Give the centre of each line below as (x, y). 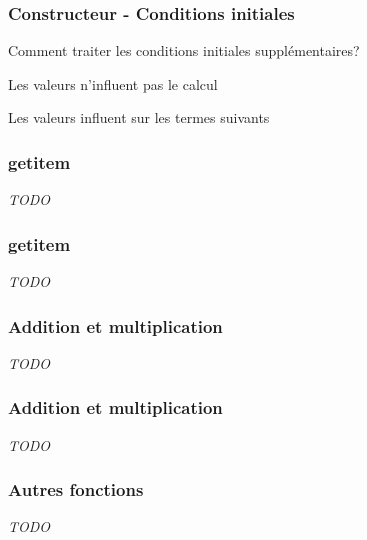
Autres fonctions (76, 489)
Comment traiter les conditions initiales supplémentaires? (184, 50)
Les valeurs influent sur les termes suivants (139, 117)
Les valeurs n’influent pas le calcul (113, 83)
